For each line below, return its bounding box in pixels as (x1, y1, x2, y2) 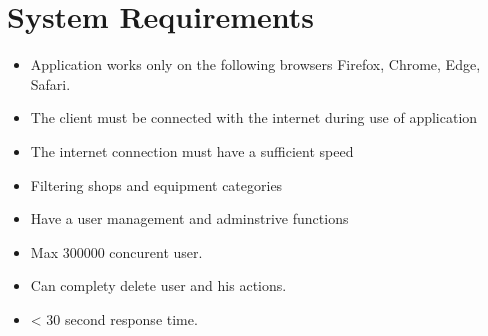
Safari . (30, 73, 71, 94)
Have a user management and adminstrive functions (30, 208, 349, 229)
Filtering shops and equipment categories (30, 174, 283, 195)
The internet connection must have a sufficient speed (30, 140, 354, 161)
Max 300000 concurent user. (30, 241, 203, 262)
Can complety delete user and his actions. (30, 275, 287, 296)
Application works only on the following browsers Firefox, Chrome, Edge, (30, 54, 481, 75)
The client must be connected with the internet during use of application (30, 107, 478, 128)
